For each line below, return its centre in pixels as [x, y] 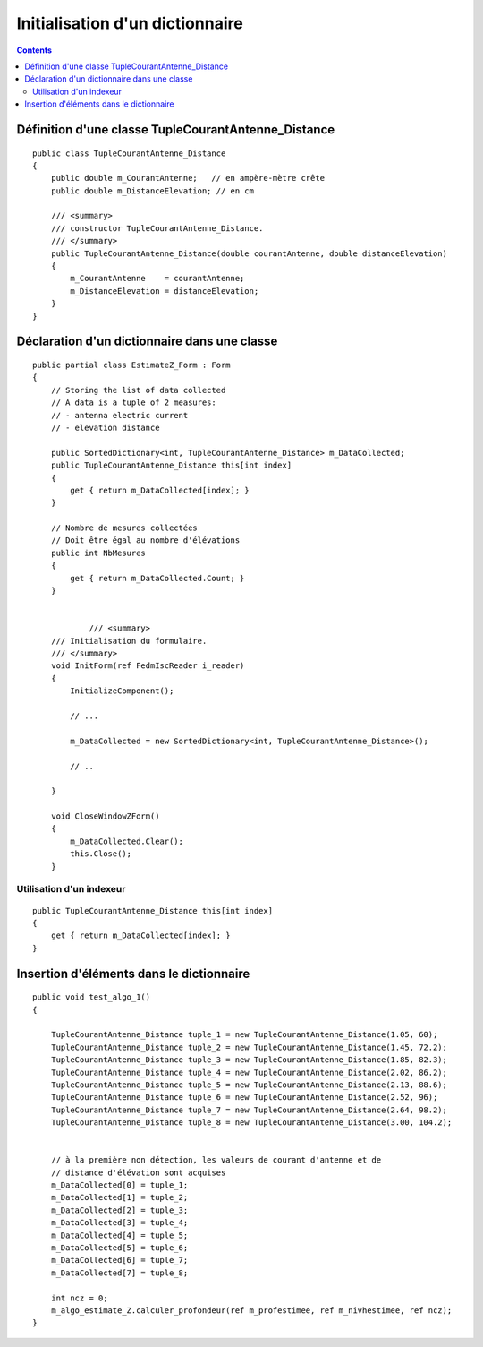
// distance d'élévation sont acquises [138, 1172]
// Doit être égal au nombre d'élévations [145, 541]
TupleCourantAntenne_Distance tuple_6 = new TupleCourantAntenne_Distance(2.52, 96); [244, 1098]
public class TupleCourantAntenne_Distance [129, 153]
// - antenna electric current [119, 415]
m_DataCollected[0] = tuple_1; [119, 1185]
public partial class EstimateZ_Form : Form [132, 365]
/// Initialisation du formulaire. [129, 641]
